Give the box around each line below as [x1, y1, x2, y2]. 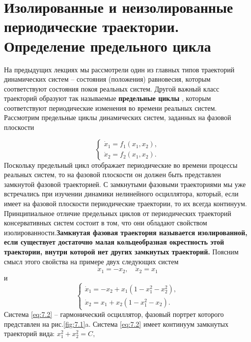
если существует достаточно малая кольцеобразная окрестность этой [4, 237, 224, 247]
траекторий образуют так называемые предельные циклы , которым [4, 93, 211, 103]
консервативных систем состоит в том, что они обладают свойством [4, 218, 207, 228]
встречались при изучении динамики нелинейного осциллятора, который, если [4, 188, 239, 199]
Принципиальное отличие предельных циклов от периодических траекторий [4, 208, 231, 218]
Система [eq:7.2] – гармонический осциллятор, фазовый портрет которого [4, 309, 224, 319]
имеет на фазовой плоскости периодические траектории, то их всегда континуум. [4, 198, 247, 209]
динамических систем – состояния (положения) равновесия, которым [4, 74, 211, 84]
